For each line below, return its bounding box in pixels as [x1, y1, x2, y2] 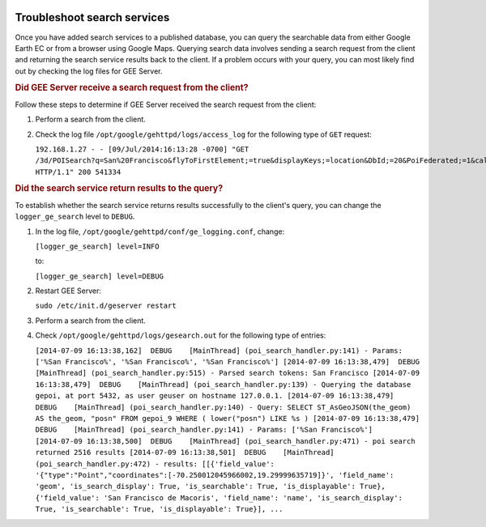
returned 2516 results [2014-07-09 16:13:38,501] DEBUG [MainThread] [35, 448, 335, 457]
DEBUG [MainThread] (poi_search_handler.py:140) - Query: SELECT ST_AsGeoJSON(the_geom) [35, 402, 411, 412]
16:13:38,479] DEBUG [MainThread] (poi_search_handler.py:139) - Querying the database [35, 380, 411, 389]
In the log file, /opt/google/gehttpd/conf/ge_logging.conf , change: [35, 227, 285, 236]
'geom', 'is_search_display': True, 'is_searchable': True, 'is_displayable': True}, [35, 482, 386, 491]
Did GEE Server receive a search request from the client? [15, 82, 249, 93]
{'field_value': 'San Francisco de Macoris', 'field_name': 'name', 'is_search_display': [35, 493, 403, 502]
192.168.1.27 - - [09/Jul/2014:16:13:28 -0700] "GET [35, 144, 249, 154]
